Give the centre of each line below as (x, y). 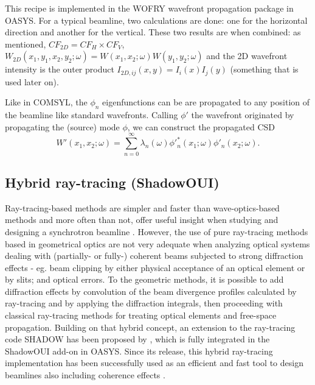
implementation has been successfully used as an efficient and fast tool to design (154, 363)
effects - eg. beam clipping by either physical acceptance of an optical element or (155, 267)
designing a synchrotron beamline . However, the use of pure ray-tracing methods (157, 231)
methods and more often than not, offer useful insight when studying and (142, 220)
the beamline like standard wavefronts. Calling (92, 115)
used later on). (32, 81)
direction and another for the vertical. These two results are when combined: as (153, 32)
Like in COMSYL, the (46, 102)
